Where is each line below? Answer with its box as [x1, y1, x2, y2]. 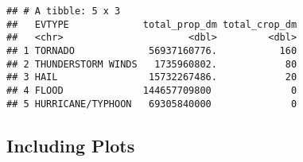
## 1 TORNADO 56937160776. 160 [6, 44, 297, 56]
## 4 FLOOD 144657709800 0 [6, 84, 297, 96]
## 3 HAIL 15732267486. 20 [6, 71, 297, 83]
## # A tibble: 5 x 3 [6, 6, 121, 17]
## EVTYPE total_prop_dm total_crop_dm [6, 18, 297, 30]
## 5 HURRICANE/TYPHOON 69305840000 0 [6, 98, 297, 110]
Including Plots [6, 133, 135, 157]
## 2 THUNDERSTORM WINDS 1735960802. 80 [6, 58, 297, 70]
